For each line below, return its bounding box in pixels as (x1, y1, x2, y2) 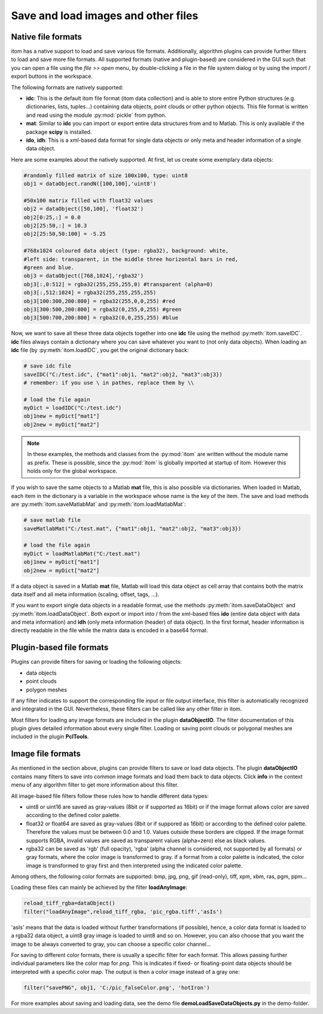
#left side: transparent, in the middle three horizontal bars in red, (23, 256, 239, 263)
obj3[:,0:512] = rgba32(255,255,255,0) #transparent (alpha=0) (23, 281, 214, 287)
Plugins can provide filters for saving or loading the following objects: (11, 658, 182, 666)
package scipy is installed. (26, 128, 92, 135)
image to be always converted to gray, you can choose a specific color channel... (11, 940, 212, 948)
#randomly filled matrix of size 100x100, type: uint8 (23, 172, 188, 179)
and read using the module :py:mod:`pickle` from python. (26, 111, 167, 119)
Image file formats (11, 749, 81, 759)
